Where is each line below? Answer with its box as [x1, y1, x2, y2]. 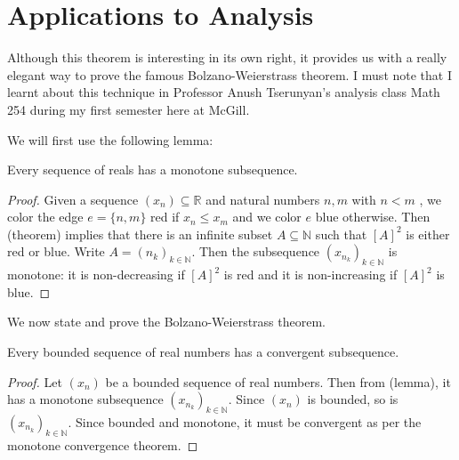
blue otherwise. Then [315, 207, 431, 226]
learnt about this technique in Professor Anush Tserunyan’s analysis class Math [7, 83, 440, 101]
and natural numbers [205, 190, 320, 208]
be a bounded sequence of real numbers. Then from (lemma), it [105, 372, 451, 391]
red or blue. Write [7, 242, 105, 261]
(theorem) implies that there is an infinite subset [7, 224, 273, 243]
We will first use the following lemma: [7, 130, 213, 149]
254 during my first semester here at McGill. [7, 100, 250, 118]
